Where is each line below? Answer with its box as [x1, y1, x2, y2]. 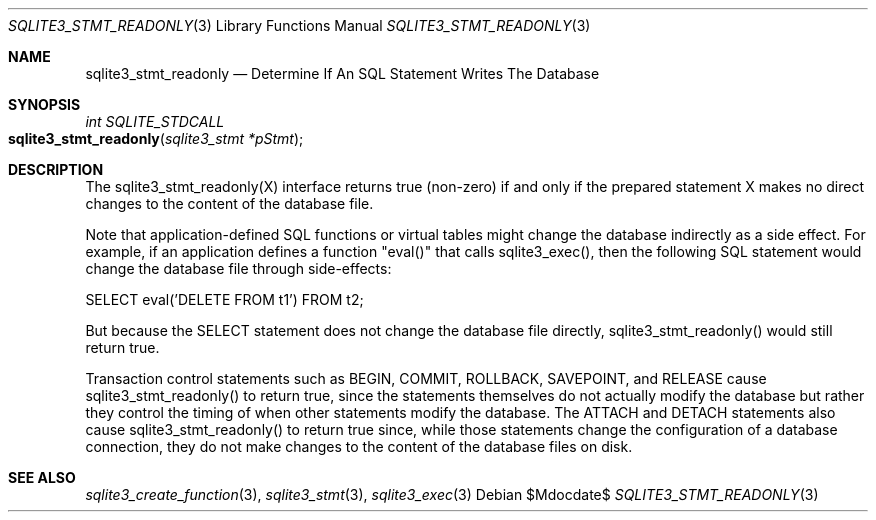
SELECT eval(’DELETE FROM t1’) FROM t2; [85, 291, 364, 308]
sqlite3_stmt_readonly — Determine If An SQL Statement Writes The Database [85, 65, 600, 82]
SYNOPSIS [8, 96, 81, 113]
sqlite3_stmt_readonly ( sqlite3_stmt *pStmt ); [8, 130, 304, 147]
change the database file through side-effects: [85, 260, 392, 277]
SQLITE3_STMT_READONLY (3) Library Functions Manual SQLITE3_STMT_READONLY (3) [8, 17, 591, 34]
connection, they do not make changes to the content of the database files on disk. [85, 438, 633, 455]
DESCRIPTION [8, 161, 104, 178]
